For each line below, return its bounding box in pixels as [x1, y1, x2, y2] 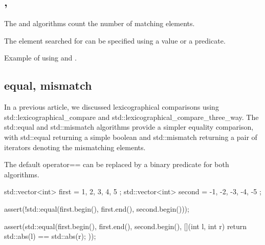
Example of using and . [4, 52, 77, 63]
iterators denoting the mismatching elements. [4, 141, 146, 152]
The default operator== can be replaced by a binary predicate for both [4, 159, 229, 170]
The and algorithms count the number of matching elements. [4, 18, 195, 29]
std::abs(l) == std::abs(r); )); [4, 231, 96, 241]
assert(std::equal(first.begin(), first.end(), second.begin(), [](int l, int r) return [4, 220, 247, 231]
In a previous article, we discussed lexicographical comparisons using [4, 101, 219, 112]
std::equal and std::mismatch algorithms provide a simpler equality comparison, [4, 121, 254, 132]
